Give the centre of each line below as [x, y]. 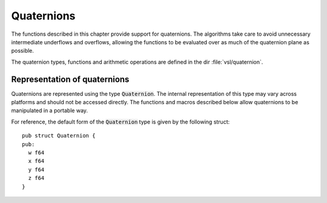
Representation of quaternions [70, 79]
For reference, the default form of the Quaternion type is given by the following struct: [121, 122]
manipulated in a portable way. [49, 111]
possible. [23, 51]
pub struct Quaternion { [59, 136]
